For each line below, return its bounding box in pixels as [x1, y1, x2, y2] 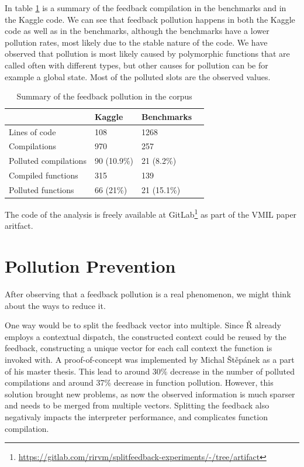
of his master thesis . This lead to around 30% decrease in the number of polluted [5, 365, 295, 377]
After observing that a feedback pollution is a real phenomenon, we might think [5, 288, 291, 300]
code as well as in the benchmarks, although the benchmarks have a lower [5, 25, 270, 37]
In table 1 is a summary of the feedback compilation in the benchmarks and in [5, 2, 286, 13]
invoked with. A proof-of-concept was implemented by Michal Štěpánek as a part [5, 353, 295, 365]
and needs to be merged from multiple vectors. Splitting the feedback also [5, 399, 270, 411]
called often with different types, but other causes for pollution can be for [5, 59, 268, 71]
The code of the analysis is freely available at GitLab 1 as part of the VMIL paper [5, 207, 297, 220]
